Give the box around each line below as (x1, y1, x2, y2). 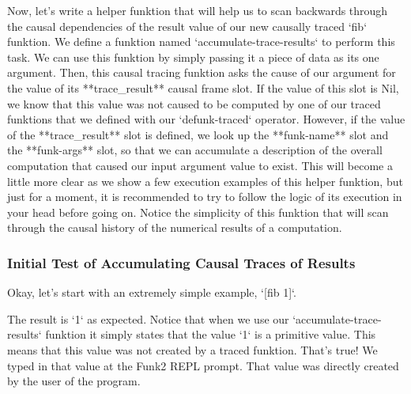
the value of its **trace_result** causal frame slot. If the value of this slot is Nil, (7, 79, 399, 96)
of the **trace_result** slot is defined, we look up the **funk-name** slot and (7, 126, 389, 142)
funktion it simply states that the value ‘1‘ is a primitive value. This (45, 326, 376, 343)
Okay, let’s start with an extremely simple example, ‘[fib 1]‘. (7, 284, 296, 301)
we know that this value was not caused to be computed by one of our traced (7, 95, 381, 112)
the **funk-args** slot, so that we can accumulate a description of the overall (7, 142, 383, 158)
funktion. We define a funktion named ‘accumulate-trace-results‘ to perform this (7, 33, 395, 50)
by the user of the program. (7, 373, 141, 389)
